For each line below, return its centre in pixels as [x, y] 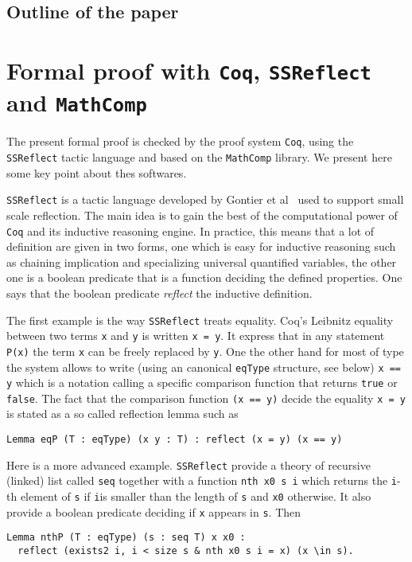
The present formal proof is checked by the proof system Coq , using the [180, 141]
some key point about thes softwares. [97, 172]
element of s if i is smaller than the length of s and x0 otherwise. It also [196, 496]
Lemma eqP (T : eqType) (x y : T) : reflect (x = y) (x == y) [175, 440]
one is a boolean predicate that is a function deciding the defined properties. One [204, 277]
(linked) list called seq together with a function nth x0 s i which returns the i [202, 480]
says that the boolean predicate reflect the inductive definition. [159, 293]
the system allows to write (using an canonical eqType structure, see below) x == [204, 367]
